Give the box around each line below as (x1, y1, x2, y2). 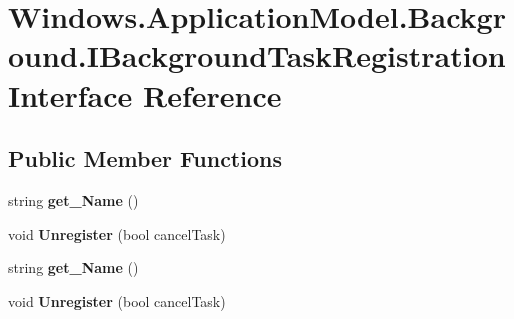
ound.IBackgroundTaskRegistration (8, 35, 506, 76)
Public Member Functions (8, 143, 282, 174)
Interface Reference (8, 74, 282, 115)
